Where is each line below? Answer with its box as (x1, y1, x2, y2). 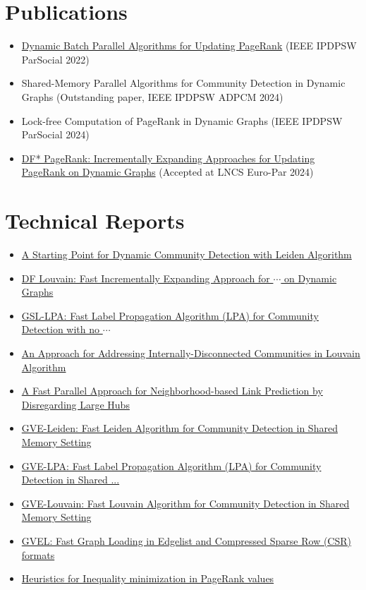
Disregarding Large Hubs (21, 397, 130, 411)
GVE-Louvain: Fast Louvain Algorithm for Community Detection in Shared (21, 495, 350, 510)
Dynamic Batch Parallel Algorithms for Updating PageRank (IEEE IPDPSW (21, 38, 357, 53)
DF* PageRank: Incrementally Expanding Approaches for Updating (21, 150, 315, 165)
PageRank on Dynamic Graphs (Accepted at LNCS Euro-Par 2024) (21, 164, 314, 179)
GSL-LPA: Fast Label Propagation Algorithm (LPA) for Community (21, 308, 319, 323)
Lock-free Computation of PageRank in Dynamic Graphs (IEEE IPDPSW (21, 113, 343, 128)
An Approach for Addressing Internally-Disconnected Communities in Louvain (21, 345, 360, 360)
